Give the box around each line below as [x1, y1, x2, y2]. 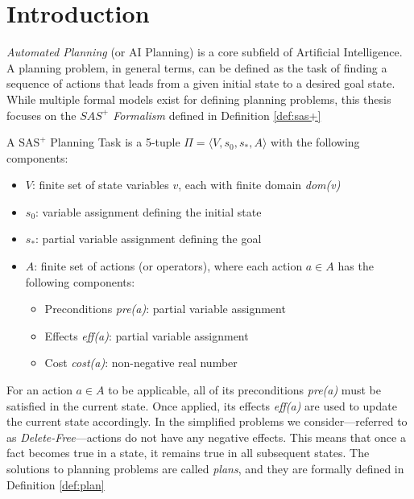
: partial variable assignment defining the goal [35, 230, 262, 247]
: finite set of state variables [31, 176, 169, 193]
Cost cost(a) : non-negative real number [44, 354, 238, 371]
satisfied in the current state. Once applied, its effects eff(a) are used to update [6, 397, 397, 414]
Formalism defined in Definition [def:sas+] [113, 106, 321, 123]
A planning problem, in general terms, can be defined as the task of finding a [6, 59, 387, 76]
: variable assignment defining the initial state [35, 203, 262, 220]
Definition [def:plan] [6, 476, 105, 493]
